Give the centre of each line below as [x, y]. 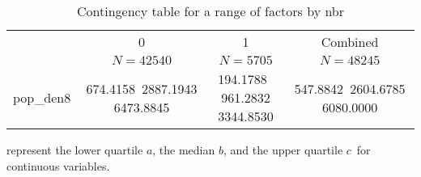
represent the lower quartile [75, 150]
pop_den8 [42, 97]
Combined [350, 42]
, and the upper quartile [283, 150]
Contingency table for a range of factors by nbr [210, 11]
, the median [184, 150]
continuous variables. [58, 165]
